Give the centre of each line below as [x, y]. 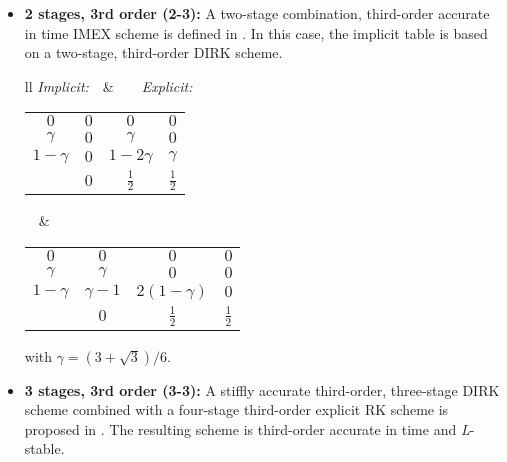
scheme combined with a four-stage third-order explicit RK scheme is [236, 409]
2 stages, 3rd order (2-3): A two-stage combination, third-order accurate [257, 13]
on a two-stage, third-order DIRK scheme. [153, 52]
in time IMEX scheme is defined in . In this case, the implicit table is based [256, 32]
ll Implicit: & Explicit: [108, 85]
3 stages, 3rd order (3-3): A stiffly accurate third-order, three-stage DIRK [262, 389]
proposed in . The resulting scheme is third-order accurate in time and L [247, 428]
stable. [44, 448]
